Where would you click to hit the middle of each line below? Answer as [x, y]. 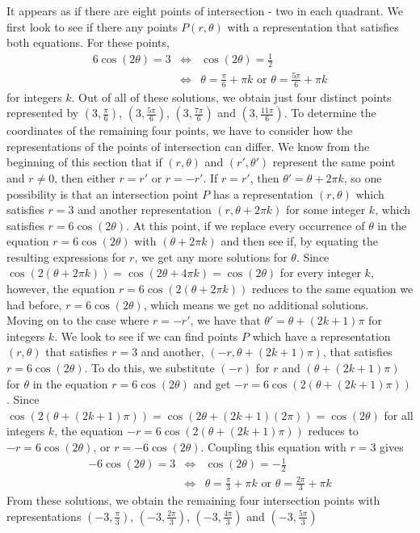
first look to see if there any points [92, 26]
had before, [34, 304]
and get [212, 383]
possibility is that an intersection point [103, 193]
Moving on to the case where [78, 320]
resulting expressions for [66, 256]
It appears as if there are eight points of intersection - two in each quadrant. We [205, 10]
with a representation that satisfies [313, 26]
